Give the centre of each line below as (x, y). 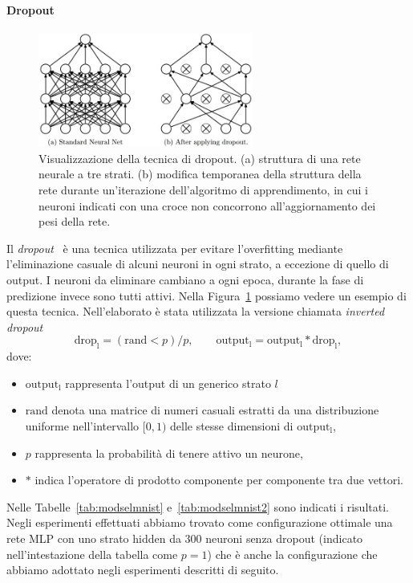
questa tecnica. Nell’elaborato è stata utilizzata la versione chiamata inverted (196, 311)
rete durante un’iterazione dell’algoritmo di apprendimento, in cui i (203, 190)
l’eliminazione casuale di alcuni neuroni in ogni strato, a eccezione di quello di (198, 264)
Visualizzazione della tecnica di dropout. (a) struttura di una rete (200, 158)
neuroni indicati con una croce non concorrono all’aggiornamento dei (207, 205)
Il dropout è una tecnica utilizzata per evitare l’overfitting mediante (175, 248)
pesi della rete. (75, 221)
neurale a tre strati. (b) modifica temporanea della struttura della (200, 174)
